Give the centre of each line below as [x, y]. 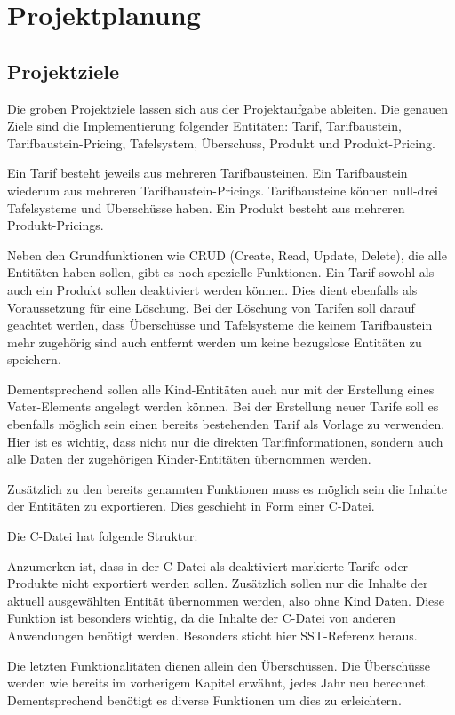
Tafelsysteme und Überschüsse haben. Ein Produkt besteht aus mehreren [206, 207]
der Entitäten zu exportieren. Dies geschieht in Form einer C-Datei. [191, 506]
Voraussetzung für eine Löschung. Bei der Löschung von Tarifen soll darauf [211, 307]
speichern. [34, 359]
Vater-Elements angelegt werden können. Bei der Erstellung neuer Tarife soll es [223, 406]
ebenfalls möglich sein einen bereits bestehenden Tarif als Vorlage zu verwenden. [226, 424]
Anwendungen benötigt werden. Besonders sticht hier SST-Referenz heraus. [212, 636]
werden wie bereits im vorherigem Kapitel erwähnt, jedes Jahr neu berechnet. [218, 683]
